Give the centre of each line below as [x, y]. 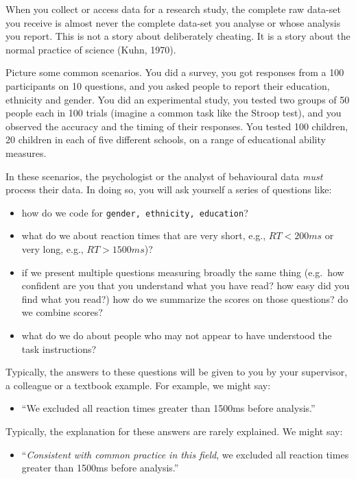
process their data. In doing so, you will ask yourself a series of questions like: [169, 189]
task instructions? [59, 348]
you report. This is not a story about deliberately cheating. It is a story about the [178, 36]
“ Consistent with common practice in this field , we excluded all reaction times [185, 454]
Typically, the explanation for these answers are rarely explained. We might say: [174, 431]
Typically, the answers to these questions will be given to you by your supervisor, [177, 372]
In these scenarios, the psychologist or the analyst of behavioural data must [164, 176]
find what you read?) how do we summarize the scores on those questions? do [185, 298]
